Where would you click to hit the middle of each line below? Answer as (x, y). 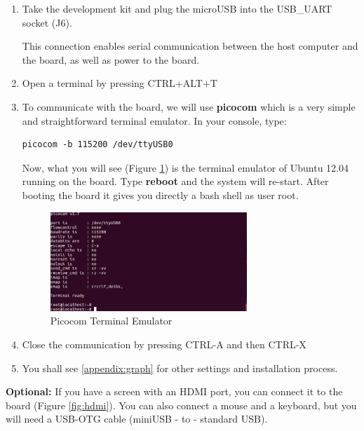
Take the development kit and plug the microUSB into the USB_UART (177, 8)
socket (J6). (47, 22)
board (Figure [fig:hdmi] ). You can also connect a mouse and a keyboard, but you (181, 405)
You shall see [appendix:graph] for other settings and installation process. (180, 368)
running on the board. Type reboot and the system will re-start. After (175, 181)
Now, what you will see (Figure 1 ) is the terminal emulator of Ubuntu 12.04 (185, 167)
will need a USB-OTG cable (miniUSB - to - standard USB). (137, 419)
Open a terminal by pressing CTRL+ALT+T (120, 83)
